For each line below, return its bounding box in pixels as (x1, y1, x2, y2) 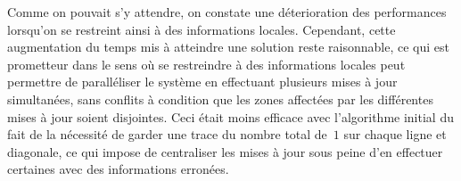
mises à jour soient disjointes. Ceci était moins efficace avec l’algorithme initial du (7, 107, 454, 126)
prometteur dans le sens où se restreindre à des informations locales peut (7, 54, 406, 73)
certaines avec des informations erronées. (7, 160, 229, 178)
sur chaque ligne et (343, 125, 447, 144)
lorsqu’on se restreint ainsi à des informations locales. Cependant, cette (7, 20, 396, 38)
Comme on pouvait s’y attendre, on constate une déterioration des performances (7, 3, 447, 21)
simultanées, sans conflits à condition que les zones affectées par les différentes (7, 89, 433, 108)
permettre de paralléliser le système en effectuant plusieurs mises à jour (7, 72, 398, 91)
